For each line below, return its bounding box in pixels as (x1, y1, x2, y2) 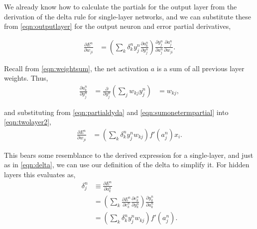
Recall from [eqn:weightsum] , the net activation (4, 63, 149, 73)
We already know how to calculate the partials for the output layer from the (4, 1, 237, 11)
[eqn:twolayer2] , (4, 116, 51, 127)
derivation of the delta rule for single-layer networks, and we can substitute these (4, 11, 252, 21)
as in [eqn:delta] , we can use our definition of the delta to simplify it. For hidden (4, 159, 250, 170)
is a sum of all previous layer (156, 63, 245, 73)
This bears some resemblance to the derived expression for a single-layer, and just (4, 149, 254, 160)
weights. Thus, (4, 73, 48, 83)
